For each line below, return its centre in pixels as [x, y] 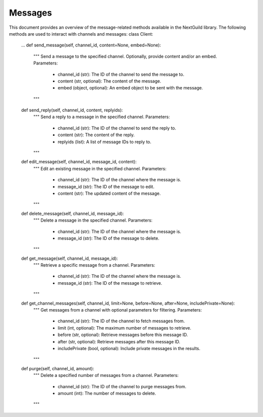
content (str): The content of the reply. [96, 135]
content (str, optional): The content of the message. [110, 81]
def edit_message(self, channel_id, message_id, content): [79, 162]
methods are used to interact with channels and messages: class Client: [81, 34]
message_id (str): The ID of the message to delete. [109, 238]
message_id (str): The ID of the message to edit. [106, 187]
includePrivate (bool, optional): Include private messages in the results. [129, 348]
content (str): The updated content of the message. [109, 193]
